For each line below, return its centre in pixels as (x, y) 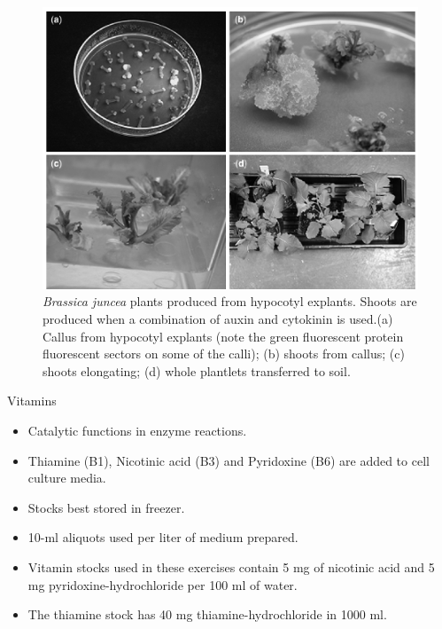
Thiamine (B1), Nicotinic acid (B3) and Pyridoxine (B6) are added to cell (229, 460)
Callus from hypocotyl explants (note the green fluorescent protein (223, 336)
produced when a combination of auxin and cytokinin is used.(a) (218, 319)
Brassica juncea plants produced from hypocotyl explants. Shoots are (230, 301)
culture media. (67, 478)
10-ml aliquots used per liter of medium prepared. (163, 537)
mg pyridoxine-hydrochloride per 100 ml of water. (163, 584)
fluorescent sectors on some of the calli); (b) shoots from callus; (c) (224, 354)
